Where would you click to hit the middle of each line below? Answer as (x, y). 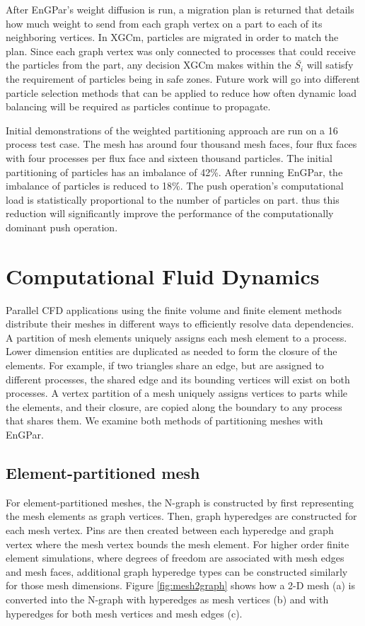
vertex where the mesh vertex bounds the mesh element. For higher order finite (178, 544)
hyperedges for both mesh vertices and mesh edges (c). (124, 613)
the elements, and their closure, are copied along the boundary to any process (174, 406)
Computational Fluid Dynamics (163, 276)
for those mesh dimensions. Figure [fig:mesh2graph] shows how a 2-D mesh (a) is (180, 585)
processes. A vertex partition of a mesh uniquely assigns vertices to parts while (177, 393)
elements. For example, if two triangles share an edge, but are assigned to (165, 365)
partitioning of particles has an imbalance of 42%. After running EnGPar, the (174, 172)
